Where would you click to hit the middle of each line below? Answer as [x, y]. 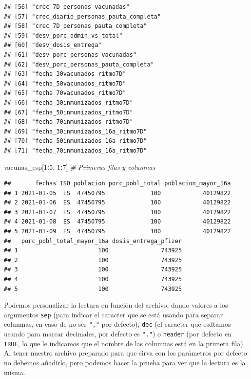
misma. [15, 372]
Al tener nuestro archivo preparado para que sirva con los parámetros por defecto [125, 353]
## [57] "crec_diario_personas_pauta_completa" [83, 16]
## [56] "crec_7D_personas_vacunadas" [67, 7]
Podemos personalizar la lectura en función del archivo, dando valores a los [116, 305]
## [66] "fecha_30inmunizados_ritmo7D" [68, 102]
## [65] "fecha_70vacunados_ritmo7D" [65, 93]
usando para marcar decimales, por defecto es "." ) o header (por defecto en [118, 334]
